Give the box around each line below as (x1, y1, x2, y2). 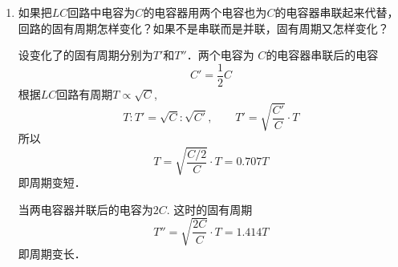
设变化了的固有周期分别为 (18, 47, 153, 63)
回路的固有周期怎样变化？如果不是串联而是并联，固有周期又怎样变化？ (18, 19, 389, 36)
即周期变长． (18, 245, 86, 261)
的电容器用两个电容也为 (143, 4, 267, 20)
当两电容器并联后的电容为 (18, 200, 153, 217)
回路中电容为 (67, 4, 136, 20)
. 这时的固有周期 (166, 200, 253, 217)
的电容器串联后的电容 (266, 47, 379, 63)
